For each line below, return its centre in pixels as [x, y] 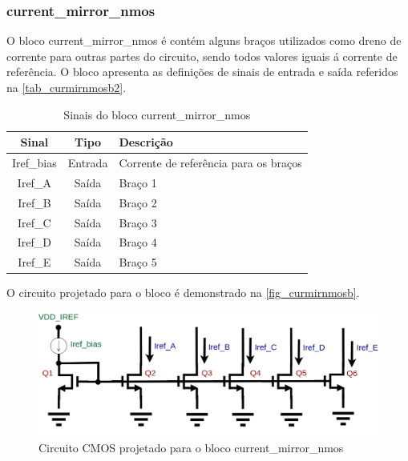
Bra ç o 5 [138, 262]
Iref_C [34, 222]
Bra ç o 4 [138, 242]
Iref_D [34, 242]
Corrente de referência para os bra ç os [210, 163]
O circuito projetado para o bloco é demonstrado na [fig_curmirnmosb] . [183, 293]
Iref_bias [34, 163]
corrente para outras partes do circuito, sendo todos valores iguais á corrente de [202, 56]
